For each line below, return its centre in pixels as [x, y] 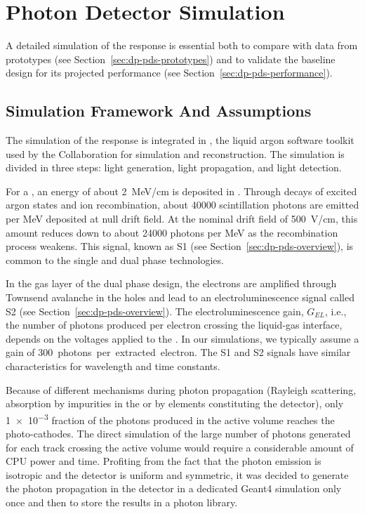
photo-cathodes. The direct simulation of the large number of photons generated [178, 434]
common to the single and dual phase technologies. [115, 259]
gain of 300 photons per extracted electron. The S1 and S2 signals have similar [178, 352]
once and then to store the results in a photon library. [122, 502]
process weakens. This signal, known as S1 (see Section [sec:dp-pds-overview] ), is [180, 246]
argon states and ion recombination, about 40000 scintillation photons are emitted [182, 205]
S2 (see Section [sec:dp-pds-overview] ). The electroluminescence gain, [155, 311]
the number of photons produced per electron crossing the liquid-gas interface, [174, 325]
